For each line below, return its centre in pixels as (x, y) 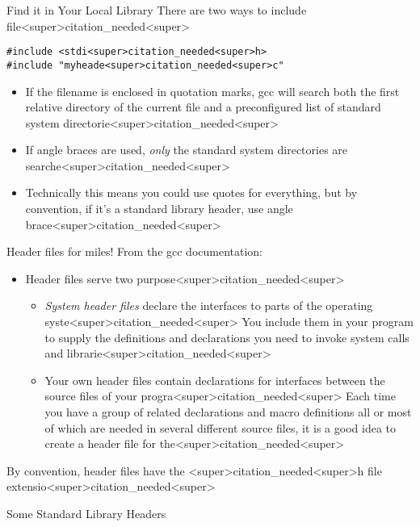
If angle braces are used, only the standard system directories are (187, 150)
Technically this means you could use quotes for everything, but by (191, 192)
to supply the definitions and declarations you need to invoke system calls (227, 337)
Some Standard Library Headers (86, 513)
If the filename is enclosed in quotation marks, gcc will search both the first (212, 91)
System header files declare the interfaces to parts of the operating (209, 305)
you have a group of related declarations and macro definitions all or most (228, 412)
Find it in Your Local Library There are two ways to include (157, 10)
